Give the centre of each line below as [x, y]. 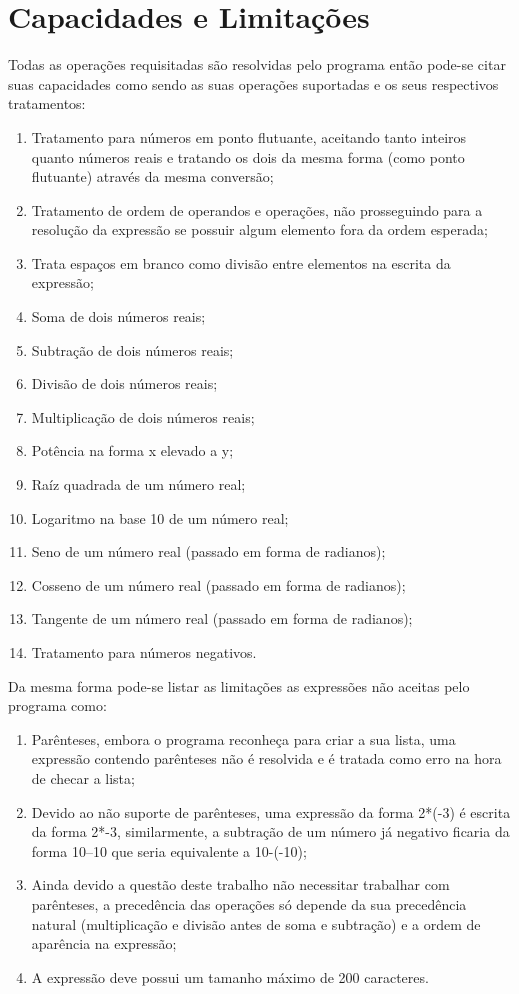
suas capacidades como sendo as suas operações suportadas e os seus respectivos [253, 83]
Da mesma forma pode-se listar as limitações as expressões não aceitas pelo [239, 685]
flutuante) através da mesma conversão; [152, 176]
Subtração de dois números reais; [132, 349]
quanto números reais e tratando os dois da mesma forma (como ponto [248, 156]
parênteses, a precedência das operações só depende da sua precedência [249, 903]
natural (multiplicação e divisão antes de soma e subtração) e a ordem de [256, 923]
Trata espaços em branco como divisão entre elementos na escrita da [241, 262]
